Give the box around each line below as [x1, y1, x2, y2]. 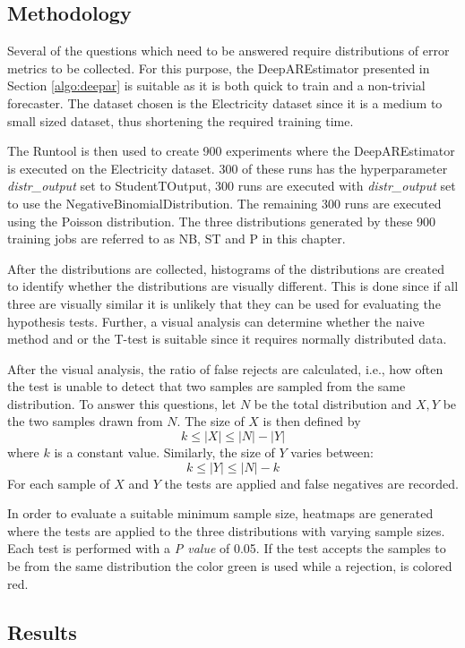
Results [7, 618, 77, 645]
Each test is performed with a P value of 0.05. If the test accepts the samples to [7, 539, 446, 558]
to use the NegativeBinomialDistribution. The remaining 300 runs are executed [7, 193, 442, 212]
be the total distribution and [254, 394, 412, 413]
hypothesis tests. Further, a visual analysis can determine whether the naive [7, 311, 425, 330]
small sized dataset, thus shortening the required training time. [7, 111, 354, 130]
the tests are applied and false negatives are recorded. [164, 473, 459, 492]
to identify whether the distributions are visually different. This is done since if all [7, 277, 459, 295]
